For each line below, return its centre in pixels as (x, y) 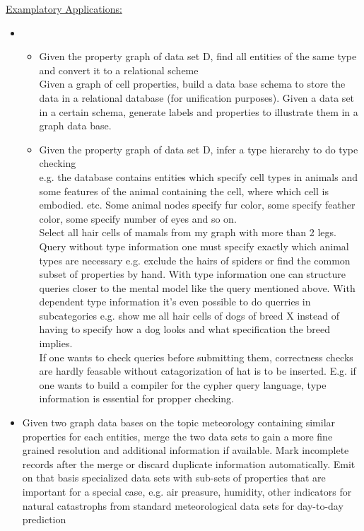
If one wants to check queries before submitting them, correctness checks (196, 357)
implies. (56, 343)
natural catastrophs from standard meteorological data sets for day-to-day (183, 505)
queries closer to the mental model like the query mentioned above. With (197, 287)
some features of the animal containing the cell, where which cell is (184, 191)
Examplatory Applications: (64, 8)
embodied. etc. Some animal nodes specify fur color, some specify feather (197, 205)
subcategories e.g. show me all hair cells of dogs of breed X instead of (189, 315)
